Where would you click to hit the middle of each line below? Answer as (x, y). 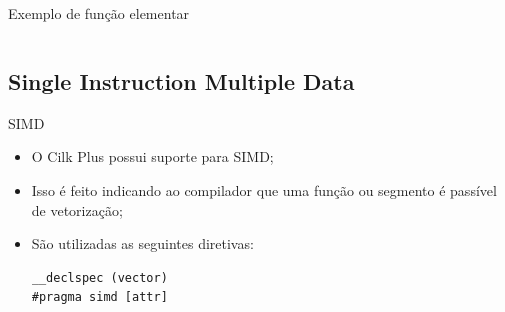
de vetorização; (77, 209)
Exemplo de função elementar (99, 13)
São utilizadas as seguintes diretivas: (142, 243)
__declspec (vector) (99, 277)
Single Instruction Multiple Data (181, 80)
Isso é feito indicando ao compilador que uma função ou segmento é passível (264, 189)
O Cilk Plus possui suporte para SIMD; (152, 156)
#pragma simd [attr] (99, 297)
